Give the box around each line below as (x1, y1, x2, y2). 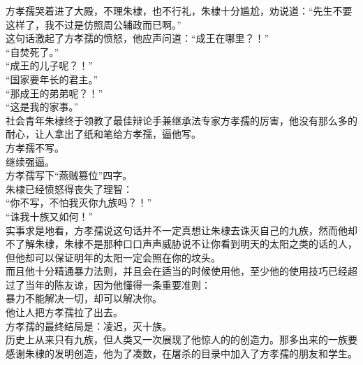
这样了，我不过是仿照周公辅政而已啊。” (6, 17, 181, 31)
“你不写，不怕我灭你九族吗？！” (6, 195, 152, 210)
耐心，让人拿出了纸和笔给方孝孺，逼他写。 (6, 127, 201, 141)
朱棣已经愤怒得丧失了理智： (6, 181, 133, 196)
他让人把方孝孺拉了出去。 (6, 305, 123, 320)
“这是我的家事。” (6, 99, 79, 114)
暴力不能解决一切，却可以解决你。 (6, 291, 162, 306)
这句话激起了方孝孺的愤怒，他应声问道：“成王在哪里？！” (6, 31, 269, 45)
